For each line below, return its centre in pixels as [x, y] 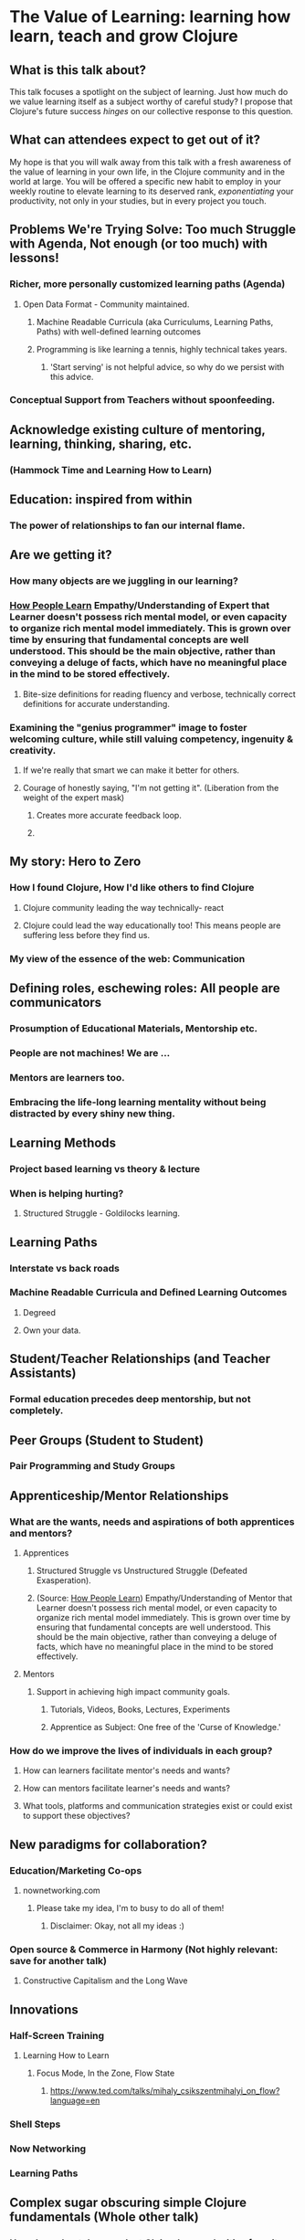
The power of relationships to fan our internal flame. [127, 525]
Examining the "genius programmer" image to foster [128, 727]
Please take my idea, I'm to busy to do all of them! [130, 1908]
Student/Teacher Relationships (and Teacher [140, 1359]
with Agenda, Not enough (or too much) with [138, 244]
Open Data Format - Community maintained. [106, 304]
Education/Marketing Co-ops [76, 1870]
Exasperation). [63, 1580]
